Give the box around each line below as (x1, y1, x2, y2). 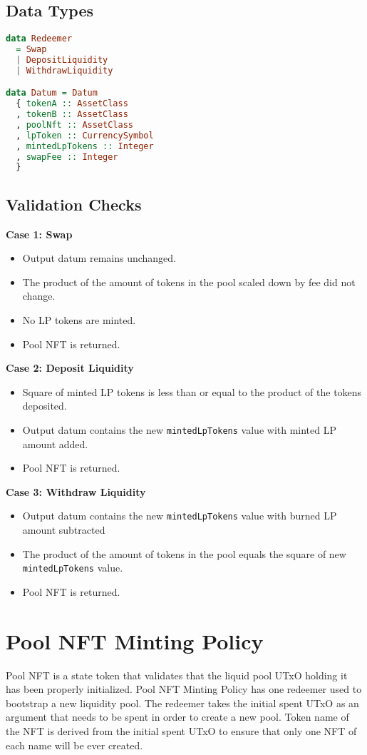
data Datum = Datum (6, 88, 98, 98)
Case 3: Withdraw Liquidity (6, 484, 146, 499)
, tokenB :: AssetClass (16, 109, 128, 120)
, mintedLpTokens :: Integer (16, 141, 154, 151)
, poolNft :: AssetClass (16, 119, 133, 130)
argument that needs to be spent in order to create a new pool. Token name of (6, 709, 349, 724)
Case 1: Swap (6, 226, 73, 241)
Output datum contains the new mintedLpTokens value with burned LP (22, 508, 337, 523)
